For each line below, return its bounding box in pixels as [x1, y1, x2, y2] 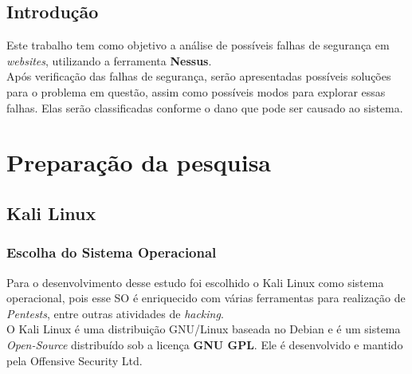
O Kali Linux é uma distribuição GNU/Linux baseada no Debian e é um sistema [6, 321, 401, 337]
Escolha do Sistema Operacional [6, 242, 217, 262]
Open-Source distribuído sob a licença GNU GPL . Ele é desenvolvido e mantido [6, 336, 403, 352]
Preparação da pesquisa [6, 146, 271, 179]
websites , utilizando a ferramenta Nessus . [6, 52, 212, 69]
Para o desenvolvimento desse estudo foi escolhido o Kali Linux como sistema [6, 274, 384, 290]
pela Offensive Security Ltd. [6, 352, 143, 368]
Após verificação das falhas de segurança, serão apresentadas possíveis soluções [6, 68, 391, 85]
